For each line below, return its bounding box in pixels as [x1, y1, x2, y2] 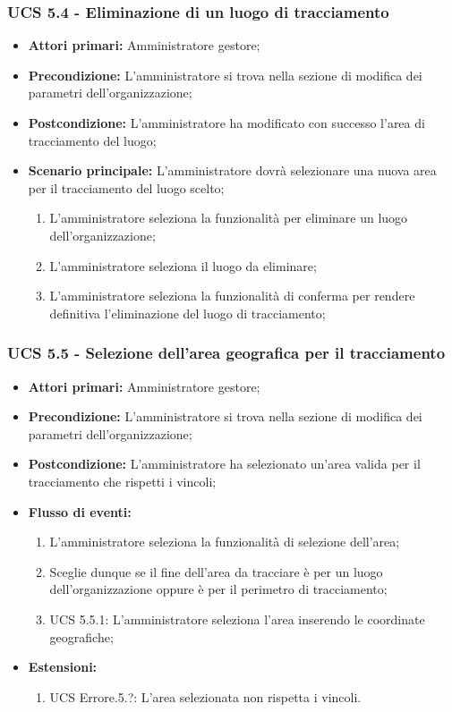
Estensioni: [28, 657, 98, 676]
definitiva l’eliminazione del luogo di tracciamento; [49, 303, 326, 322]
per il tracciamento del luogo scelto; [28, 178, 225, 197]
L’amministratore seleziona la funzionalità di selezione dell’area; [49, 532, 400, 551]
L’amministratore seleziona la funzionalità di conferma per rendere [49, 286, 415, 305]
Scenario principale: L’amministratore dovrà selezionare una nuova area [28, 161, 437, 180]
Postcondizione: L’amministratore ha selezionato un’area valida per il [28, 454, 421, 473]
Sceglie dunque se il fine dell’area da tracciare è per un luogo [49, 562, 383, 581]
